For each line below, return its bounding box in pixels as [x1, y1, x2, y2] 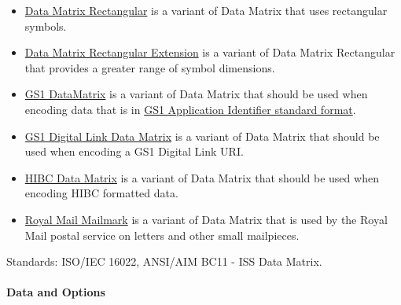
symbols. [24, 17, 67, 34]
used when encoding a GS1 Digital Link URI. [24, 143, 244, 160]
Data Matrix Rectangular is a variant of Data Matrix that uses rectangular [24, 2, 388, 18]
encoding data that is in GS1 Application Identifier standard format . [24, 101, 356, 117]
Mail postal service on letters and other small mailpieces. [24, 226, 300, 243]
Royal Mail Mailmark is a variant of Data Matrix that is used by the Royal [24, 211, 388, 227]
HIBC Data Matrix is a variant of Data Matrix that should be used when [24, 169, 379, 186]
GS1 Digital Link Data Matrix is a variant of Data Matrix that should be [24, 127, 380, 144]
